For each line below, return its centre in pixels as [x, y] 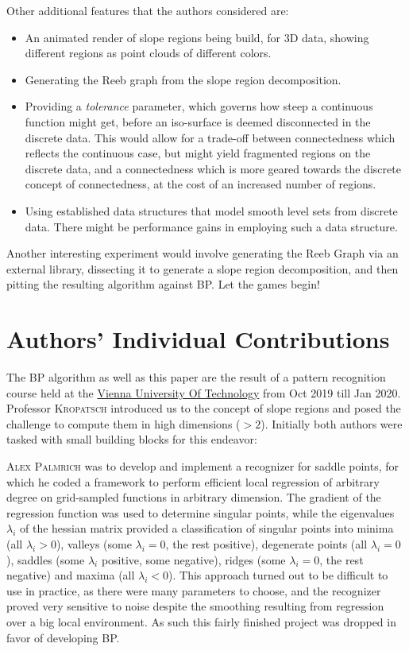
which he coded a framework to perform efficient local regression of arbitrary [193, 481]
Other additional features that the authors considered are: [148, 10]
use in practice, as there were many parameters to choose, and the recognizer [194, 590]
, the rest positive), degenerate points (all [266, 543]
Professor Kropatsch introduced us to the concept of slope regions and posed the [204, 408]
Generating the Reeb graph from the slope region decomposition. [183, 79]
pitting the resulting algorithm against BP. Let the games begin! [163, 284]
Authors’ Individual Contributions [198, 339]
